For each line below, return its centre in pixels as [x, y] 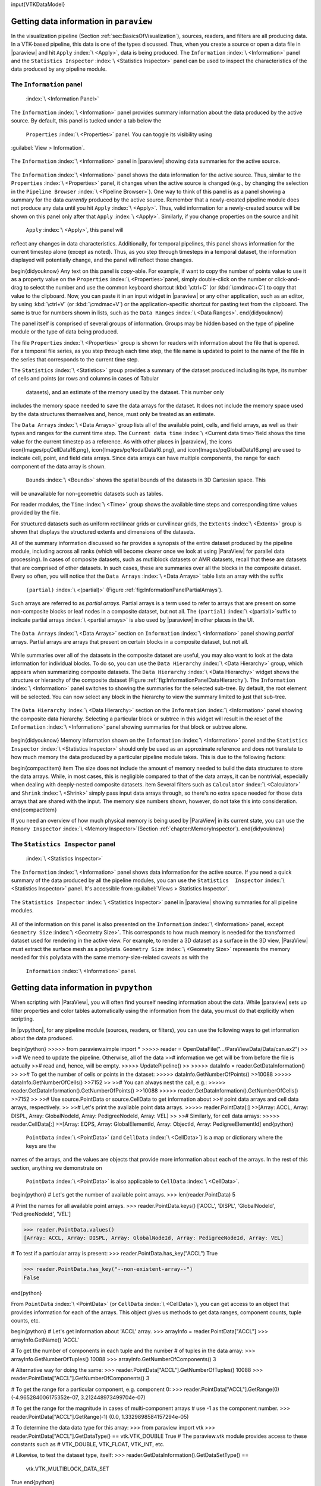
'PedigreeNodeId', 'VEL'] [41, 1214]
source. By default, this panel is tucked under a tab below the [86, 121]
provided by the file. [36, 513]
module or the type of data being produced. [64, 332]
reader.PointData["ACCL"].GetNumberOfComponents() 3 [80, 1378]
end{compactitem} [34, 810]
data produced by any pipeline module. [59, 69]
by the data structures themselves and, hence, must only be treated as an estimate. [113, 414]
